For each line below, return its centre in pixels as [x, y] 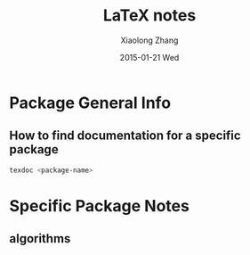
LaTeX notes [149, 16]
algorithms [40, 239]
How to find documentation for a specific [125, 136]
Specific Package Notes [99, 206]
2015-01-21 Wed [149, 57]
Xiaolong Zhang [149, 40]
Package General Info [90, 103]
